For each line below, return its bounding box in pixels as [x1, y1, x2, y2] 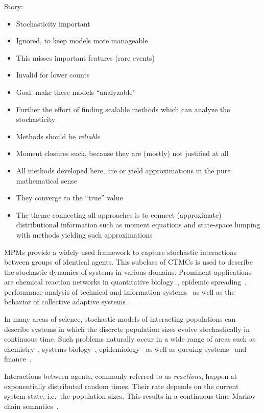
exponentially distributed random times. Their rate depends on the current [4, 380, 239, 391]
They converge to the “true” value [16, 192, 123, 203]
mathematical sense [16, 175, 77, 186]
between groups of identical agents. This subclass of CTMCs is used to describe [4, 256, 253, 267]
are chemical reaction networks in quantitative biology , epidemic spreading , [4, 276, 247, 287]
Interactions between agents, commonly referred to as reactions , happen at [4, 371, 237, 381]
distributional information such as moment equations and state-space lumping [16, 219, 260, 230]
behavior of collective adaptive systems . [4, 296, 131, 307]
